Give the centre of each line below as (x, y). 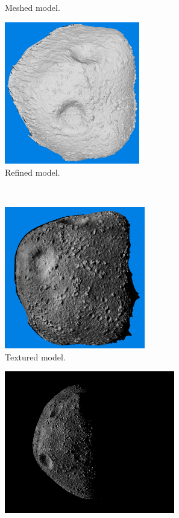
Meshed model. (33, 7)
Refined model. (33, 172)
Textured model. (35, 357)
